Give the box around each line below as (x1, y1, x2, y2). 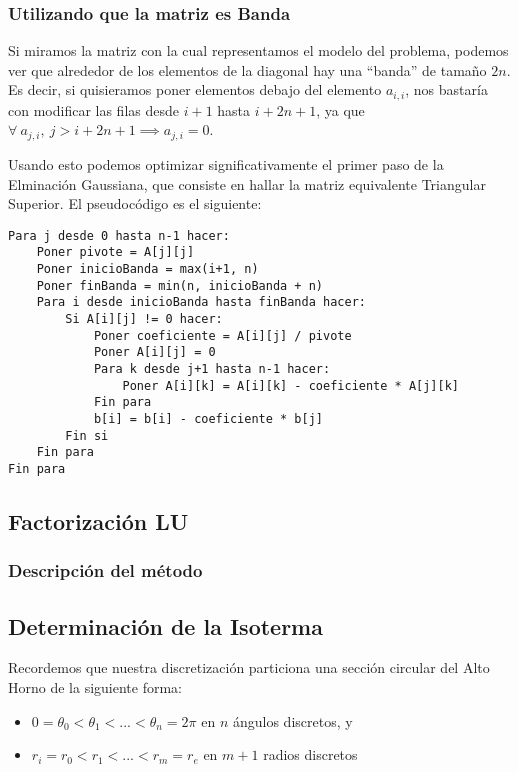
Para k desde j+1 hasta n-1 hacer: (93, 361, 331, 376)
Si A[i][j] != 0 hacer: (65, 311, 223, 326)
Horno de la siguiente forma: (8, 676, 182, 697)
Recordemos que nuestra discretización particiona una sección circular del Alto (8, 657, 490, 678)
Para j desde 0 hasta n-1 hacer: (8, 228, 230, 243)
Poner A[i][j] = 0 (93, 345, 216, 360)
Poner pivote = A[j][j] (36, 245, 195, 260)
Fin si (65, 428, 109, 443)
